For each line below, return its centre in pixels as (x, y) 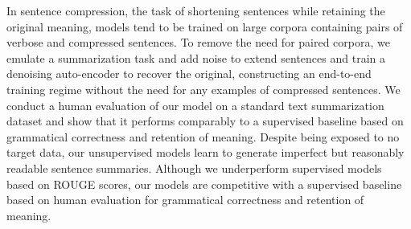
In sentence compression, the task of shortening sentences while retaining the (196, 10)
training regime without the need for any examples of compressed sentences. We (203, 89)
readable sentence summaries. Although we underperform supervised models (194, 168)
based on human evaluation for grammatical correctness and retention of (185, 200)
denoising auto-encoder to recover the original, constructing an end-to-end (189, 74)
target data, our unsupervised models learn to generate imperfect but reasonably (205, 152)
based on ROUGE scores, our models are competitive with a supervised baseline (204, 184)
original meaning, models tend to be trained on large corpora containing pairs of (205, 26)
